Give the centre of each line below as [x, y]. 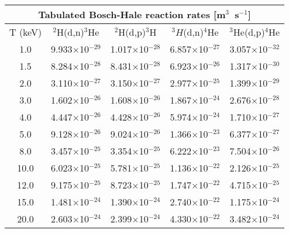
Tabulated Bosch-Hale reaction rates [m [132, 14]
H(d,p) [132, 32]
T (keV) [26, 32]
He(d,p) [249, 32]
